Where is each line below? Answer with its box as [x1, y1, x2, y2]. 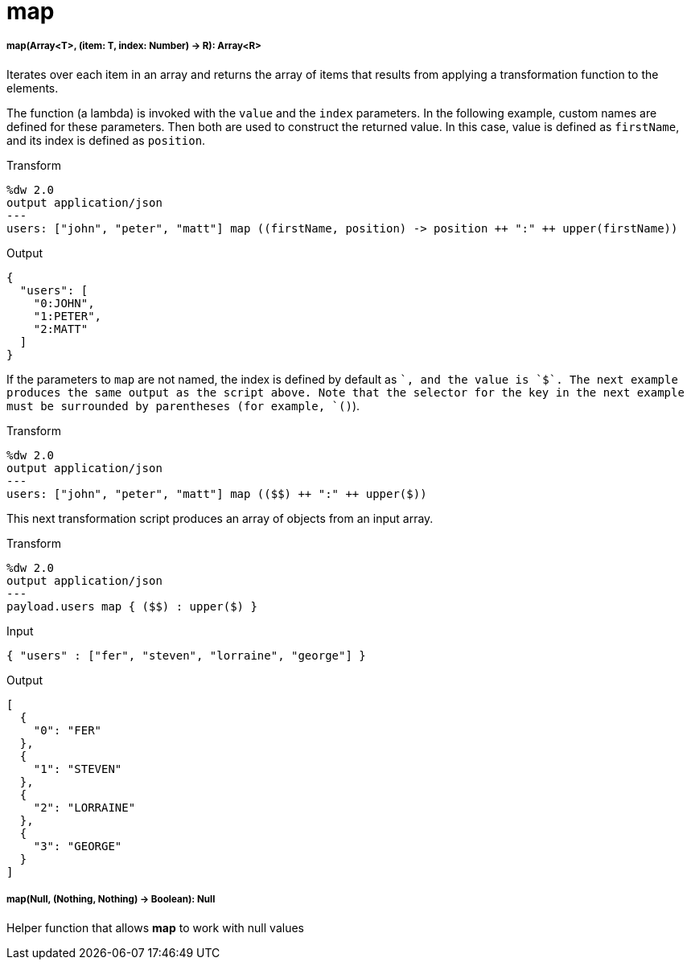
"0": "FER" [33, 723, 102, 737]
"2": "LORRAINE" [33, 800, 136, 814]
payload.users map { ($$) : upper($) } [6, 599, 257, 613]
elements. [6, 80, 59, 95]
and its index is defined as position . [6, 133, 206, 147]
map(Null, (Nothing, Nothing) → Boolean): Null [6, 894, 216, 906]
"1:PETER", [33, 309, 102, 323]
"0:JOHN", [33, 296, 95, 310]
